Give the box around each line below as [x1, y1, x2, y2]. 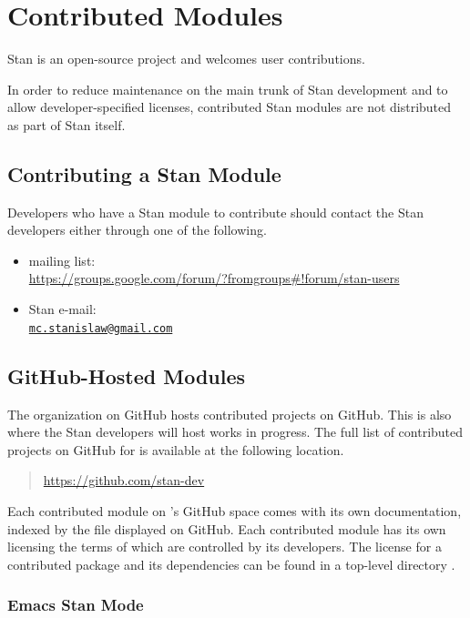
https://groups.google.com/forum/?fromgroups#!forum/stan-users [28, 268, 400, 288]
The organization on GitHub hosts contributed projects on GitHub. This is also [7, 404, 452, 423]
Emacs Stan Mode [7, 593, 144, 616]
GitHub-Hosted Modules [7, 361, 246, 390]
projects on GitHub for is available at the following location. [7, 440, 344, 459]
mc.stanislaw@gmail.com [28, 321, 173, 335]
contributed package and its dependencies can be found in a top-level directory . [7, 554, 455, 573]
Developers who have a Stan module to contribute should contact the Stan [7, 202, 424, 221]
